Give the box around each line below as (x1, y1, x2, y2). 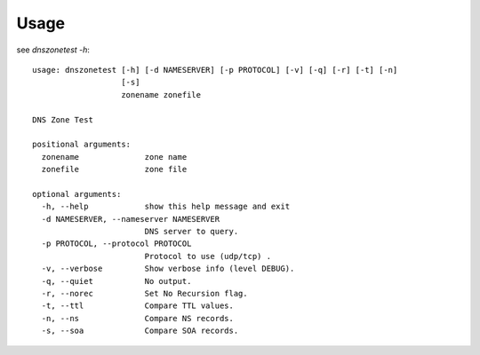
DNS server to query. (144, 226, 239, 237)
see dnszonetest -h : (16, 44, 91, 55)
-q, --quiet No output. (41, 276, 192, 286)
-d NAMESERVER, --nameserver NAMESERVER (41, 214, 220, 224)
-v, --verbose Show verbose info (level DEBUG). (41, 264, 295, 274)
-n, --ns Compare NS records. (41, 313, 235, 323)
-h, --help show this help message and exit (41, 201, 291, 212)
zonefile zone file (41, 164, 188, 175)
